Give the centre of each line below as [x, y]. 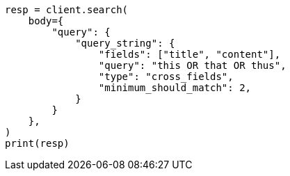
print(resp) [37, 143]
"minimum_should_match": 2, [175, 88]
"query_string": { [125, 43]
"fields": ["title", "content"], [190, 54]
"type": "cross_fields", [166, 77]
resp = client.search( [67, 10]
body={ [46, 21]
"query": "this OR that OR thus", [192, 65]
